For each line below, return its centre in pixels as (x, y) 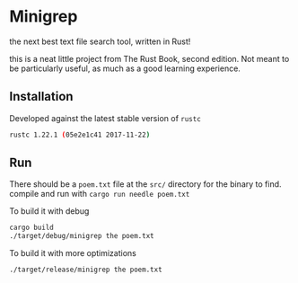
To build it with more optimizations (73, 253)
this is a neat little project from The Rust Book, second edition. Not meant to (149, 58)
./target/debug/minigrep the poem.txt (82, 236)
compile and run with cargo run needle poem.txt (100, 194)
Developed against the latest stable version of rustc (105, 118)
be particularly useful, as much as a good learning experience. (125, 68)
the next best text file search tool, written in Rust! (100, 41)
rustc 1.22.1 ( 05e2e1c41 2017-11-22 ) (80, 135)
